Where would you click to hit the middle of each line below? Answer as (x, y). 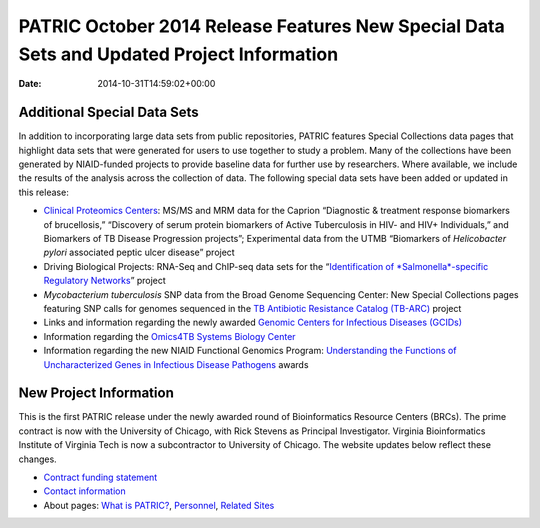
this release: (43, 192)
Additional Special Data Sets (108, 112)
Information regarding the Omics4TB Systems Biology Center (169, 336)
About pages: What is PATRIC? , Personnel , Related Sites (159, 505)
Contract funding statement (100, 477)
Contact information (84, 491)
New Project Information (96, 393)
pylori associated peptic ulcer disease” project (139, 252)
